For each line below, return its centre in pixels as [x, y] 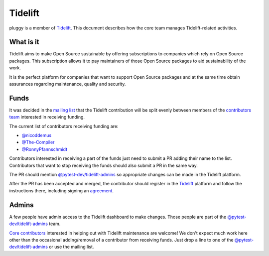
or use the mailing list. [71, 247]
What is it [24, 42]
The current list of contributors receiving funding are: [64, 126]
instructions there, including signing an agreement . [62, 191]
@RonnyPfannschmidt [44, 149]
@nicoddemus [37, 135]
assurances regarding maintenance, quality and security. [67, 84]
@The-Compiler [38, 142]
